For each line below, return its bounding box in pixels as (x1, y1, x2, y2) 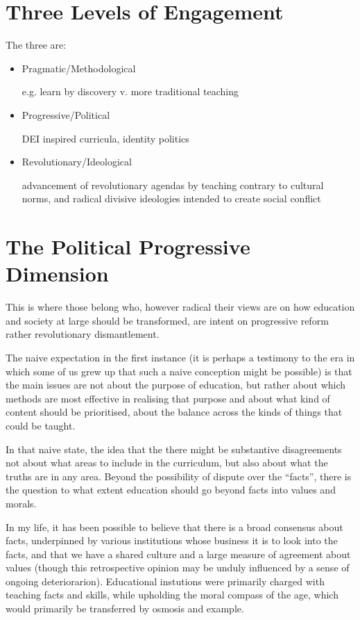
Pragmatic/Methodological (22, 60, 136, 75)
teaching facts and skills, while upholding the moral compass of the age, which (6, 587, 338, 602)
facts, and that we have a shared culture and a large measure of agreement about (6, 546, 351, 561)
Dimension (6, 259, 109, 288)
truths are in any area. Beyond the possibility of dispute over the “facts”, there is (6, 468, 352, 483)
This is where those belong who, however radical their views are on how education (6, 300, 355, 314)
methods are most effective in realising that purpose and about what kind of (6, 391, 330, 405)
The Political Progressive (6, 232, 250, 261)
